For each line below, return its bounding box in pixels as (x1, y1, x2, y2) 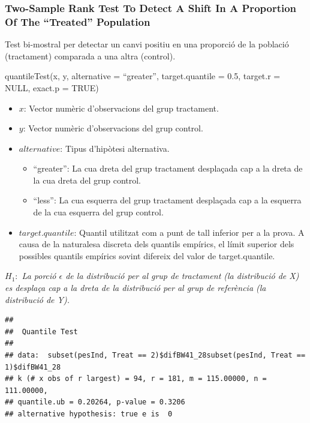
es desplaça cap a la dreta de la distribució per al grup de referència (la (5, 281, 266, 294)
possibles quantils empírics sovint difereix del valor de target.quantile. (19, 249, 275, 262)
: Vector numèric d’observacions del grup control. (23, 122, 203, 134)
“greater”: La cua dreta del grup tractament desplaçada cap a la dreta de (33, 162, 303, 175)
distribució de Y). (5, 293, 70, 305)
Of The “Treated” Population (5, 14, 151, 29)
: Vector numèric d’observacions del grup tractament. (23, 101, 219, 114)
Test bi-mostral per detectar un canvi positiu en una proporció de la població (5, 38, 289, 50)
